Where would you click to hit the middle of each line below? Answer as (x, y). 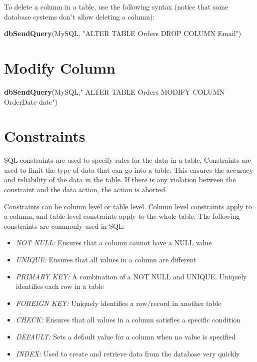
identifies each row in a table (60, 286)
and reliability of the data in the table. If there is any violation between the (120, 179)
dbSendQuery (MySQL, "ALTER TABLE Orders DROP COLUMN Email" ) (123, 33)
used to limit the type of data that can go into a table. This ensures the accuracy (129, 169)
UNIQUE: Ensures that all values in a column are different (106, 259)
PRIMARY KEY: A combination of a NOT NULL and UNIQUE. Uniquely (131, 276)
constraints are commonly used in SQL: (64, 226)
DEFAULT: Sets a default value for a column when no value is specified (125, 336)
